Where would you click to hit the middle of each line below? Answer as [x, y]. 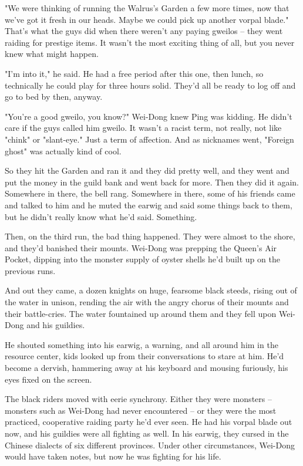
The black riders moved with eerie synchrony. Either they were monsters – [138, 399]
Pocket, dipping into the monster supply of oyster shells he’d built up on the [142, 259]
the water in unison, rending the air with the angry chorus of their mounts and [147, 302]
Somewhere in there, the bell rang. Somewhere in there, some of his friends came [150, 193]
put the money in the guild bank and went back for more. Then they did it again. [152, 182]
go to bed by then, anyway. [54, 97]
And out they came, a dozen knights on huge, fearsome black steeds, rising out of [151, 290]
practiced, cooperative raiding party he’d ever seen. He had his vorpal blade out [149, 422]
